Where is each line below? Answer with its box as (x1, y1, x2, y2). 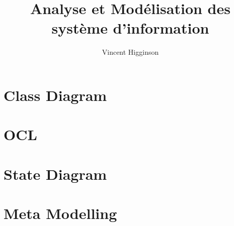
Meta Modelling (4, 203, 117, 223)
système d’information (51, 18, 209, 38)
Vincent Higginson (102, 47, 159, 57)
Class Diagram (4, 84, 107, 105)
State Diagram (4, 163, 107, 184)
